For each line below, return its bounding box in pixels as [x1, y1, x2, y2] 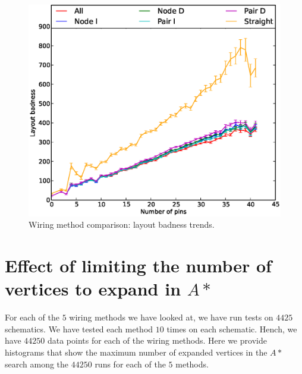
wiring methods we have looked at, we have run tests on [69, 311, 273, 323]
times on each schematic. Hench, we [166, 322, 297, 335]
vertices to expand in [5, 276, 181, 301]
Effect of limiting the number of [5, 253, 272, 278]
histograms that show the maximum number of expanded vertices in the [5, 345, 268, 358]
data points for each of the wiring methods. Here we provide [47, 334, 267, 347]
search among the [5, 357, 69, 370]
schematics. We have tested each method [5, 322, 153, 335]
